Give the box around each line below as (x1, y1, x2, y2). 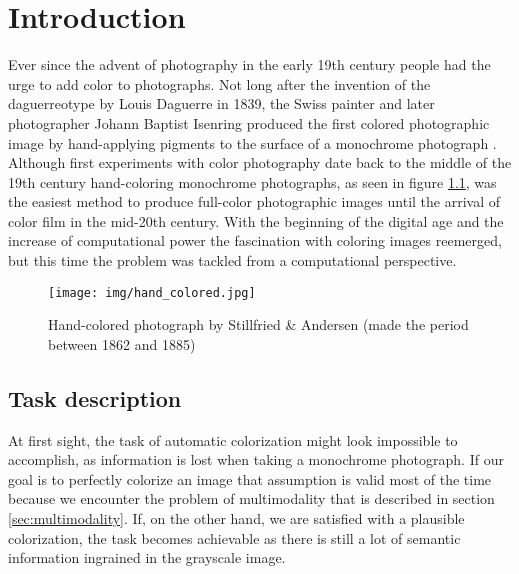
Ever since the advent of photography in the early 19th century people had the (8, 54, 491, 75)
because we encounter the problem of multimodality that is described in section (8, 488, 495, 509)
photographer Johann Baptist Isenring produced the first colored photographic (8, 112, 490, 133)
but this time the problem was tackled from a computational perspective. (8, 250, 457, 271)
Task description (8, 382, 182, 413)
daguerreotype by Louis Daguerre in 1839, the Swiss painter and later (8, 93, 435, 114)
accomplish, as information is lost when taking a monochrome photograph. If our (8, 449, 504, 470)
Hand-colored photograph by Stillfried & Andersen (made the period (48, 314, 469, 335)
